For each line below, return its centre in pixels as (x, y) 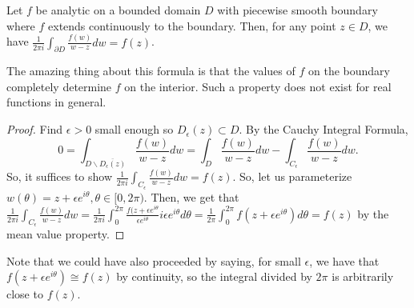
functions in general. (56, 102)
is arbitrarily (363, 276)
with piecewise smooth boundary (297, 10)
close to (25, 294)
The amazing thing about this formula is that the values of (151, 71)
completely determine (59, 86)
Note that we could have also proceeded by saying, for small (154, 260)
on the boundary (349, 71)
